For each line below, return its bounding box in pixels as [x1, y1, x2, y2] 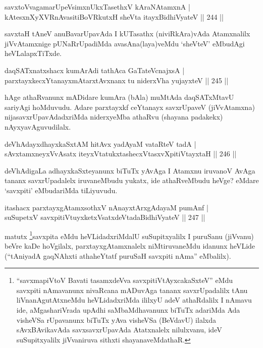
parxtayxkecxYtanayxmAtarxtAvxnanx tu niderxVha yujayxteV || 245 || [5, 75, 229, 85]
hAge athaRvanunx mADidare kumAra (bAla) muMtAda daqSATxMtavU [5, 92, 234, 102]
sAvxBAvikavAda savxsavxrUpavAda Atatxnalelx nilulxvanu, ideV [16, 324, 222, 335]
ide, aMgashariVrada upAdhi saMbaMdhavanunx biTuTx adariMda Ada [16, 304, 240, 315]
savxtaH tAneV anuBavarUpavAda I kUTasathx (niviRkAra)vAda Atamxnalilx [5, 28, 250, 39]
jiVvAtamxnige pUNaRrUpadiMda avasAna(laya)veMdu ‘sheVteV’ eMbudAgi [5, 38, 245, 48]
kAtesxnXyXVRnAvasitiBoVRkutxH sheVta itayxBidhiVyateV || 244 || [5, 11, 224, 22]
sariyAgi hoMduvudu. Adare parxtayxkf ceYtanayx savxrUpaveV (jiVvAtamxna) [5, 101, 255, 112]
